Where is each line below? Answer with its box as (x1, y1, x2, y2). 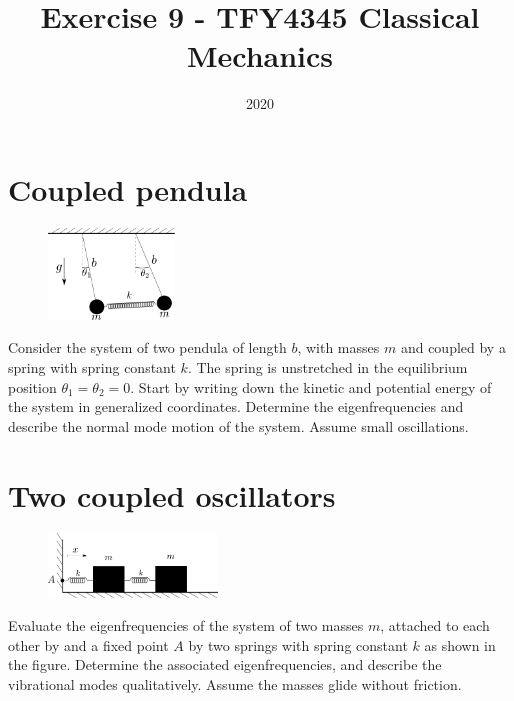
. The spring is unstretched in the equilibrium (187, 356, 468, 377)
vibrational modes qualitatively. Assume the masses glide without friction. (8, 673, 462, 694)
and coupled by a (400, 337, 506, 358)
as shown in (424, 634, 496, 655)
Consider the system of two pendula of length (8, 337, 287, 358)
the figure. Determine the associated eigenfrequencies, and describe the (8, 654, 442, 675)
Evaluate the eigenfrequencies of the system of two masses (8, 615, 364, 636)
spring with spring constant (8, 356, 176, 377)
